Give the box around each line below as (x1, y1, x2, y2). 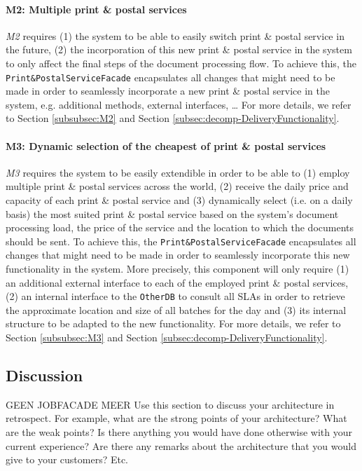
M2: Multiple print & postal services (6, 1, 187, 16)
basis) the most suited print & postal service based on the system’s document (6, 206, 339, 221)
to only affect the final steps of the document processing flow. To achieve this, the (6, 55, 356, 70)
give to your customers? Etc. (6, 452, 129, 467)
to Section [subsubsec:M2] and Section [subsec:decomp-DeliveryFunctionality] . (6, 111, 340, 125)
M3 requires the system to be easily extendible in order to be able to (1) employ (6, 165, 350, 179)
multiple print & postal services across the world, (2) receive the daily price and (6, 179, 349, 193)
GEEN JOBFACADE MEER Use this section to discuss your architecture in (6, 397, 335, 411)
